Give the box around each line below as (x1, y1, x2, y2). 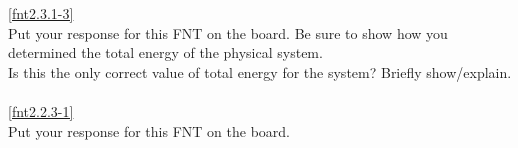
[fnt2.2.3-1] (8, 100, 74, 121)
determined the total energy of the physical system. (8, 42, 323, 63)
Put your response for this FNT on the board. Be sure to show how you (8, 22, 448, 43)
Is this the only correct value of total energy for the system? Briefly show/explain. (8, 61, 512, 82)
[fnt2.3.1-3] (8, 3, 74, 23)
